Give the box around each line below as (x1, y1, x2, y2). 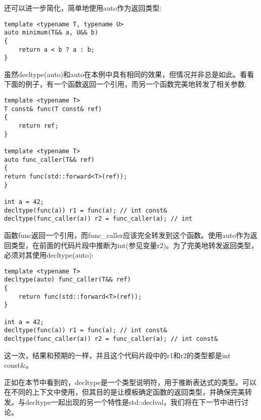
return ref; (18, 122, 59, 130)
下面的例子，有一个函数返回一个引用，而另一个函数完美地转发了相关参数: (4, 79, 247, 89)
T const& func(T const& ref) (4, 105, 102, 113)
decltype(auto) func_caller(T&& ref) (4, 276, 131, 284)
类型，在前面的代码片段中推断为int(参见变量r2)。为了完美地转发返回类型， (11, 239, 258, 250)
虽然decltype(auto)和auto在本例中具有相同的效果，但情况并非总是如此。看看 (4, 68, 254, 79)
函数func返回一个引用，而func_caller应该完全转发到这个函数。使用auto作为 (4, 229, 250, 240)
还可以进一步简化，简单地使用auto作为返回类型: (4, 3, 162, 13)
